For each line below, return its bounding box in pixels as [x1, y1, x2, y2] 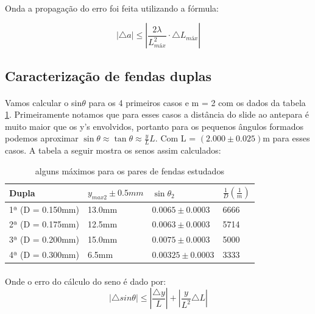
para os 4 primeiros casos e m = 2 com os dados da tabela [88, 96, 306, 109]
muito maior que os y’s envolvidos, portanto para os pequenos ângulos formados [5, 120, 303, 132]
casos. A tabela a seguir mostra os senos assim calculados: [5, 144, 221, 157]
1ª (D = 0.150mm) [9, 202, 79, 215]
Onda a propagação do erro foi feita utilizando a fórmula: [5, 1, 219, 14]
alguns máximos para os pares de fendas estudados [35, 164, 224, 177]
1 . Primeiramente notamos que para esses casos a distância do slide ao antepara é [5, 108, 310, 121]
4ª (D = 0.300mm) [9, 248, 79, 261]
